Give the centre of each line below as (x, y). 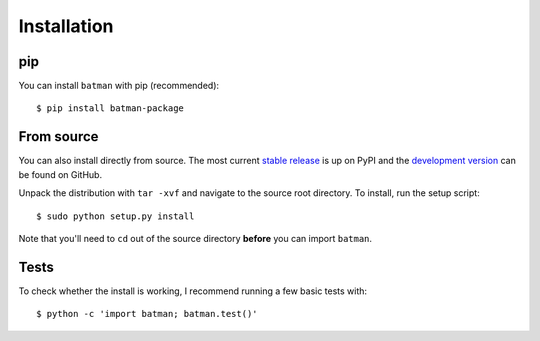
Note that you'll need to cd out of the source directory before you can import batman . (195, 238)
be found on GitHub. (60, 174)
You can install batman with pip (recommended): (119, 86)
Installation (66, 26)
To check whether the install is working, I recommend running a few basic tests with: (193, 291)
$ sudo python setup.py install (115, 216)
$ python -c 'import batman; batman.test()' (147, 314)
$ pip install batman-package (110, 108)
